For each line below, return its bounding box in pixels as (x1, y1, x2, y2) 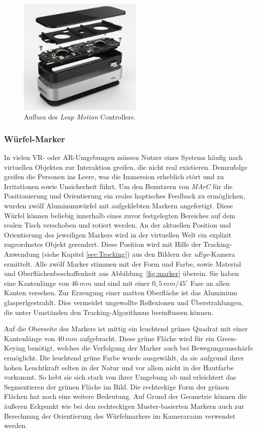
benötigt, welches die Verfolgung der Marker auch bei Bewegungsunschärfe (27, 343, 253, 353)
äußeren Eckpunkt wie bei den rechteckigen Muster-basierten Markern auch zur (4, 400, 245, 411)
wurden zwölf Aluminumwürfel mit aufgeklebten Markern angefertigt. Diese (4, 200, 233, 211)
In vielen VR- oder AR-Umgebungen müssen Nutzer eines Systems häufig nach (4, 152, 243, 162)
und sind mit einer (94, 277, 150, 288)
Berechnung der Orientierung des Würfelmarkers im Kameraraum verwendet (4, 410, 236, 421)
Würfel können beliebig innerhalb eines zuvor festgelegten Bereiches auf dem (4, 210, 236, 220)
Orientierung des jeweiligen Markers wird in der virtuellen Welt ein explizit (4, 229, 232, 239)
